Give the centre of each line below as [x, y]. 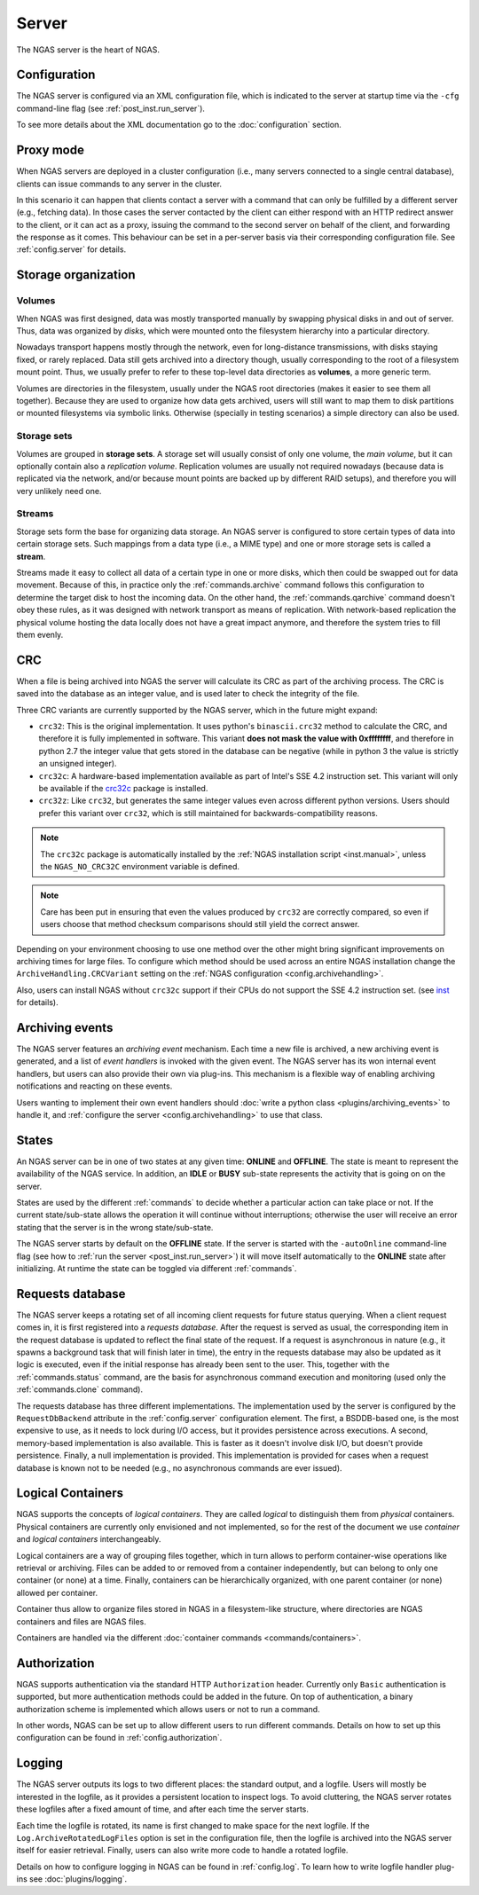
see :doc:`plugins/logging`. [78, 1879]
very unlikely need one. [59, 491]
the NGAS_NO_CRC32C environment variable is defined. [140, 866]
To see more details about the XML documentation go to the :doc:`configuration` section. [179, 125]
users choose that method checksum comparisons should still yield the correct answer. [200, 924]
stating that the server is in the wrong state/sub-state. [115, 1227]
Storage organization [76, 275]
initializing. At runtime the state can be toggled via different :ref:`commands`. [157, 1268]
